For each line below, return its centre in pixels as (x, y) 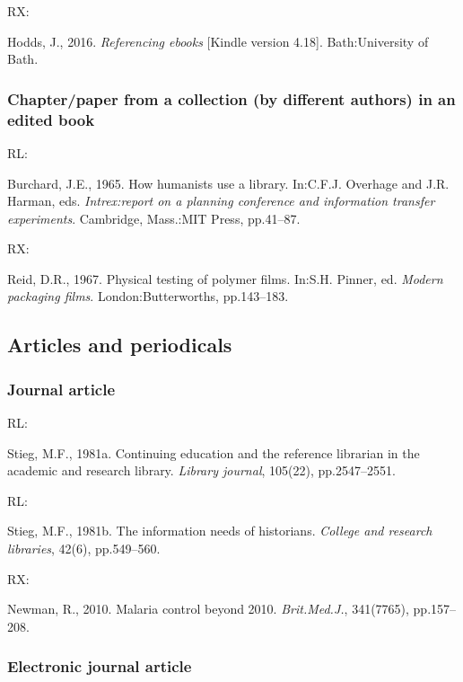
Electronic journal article (100, 666)
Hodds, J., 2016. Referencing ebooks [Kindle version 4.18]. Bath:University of (218, 41)
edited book (51, 119)
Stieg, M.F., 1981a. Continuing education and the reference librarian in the (214, 452)
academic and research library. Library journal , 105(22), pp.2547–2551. (201, 470)
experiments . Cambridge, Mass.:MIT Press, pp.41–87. (154, 218)
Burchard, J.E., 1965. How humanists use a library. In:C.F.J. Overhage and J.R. (228, 183)
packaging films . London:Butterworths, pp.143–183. (148, 296)
